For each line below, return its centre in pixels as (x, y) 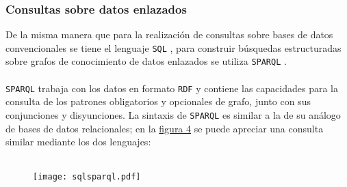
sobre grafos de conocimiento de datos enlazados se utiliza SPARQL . (146, 61)
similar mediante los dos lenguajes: (78, 142)
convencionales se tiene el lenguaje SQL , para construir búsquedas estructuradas (173, 47)
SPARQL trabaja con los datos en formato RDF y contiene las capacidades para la (172, 88)
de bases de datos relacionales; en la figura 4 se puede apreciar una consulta (165, 128)
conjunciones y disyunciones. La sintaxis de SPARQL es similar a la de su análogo (173, 114)
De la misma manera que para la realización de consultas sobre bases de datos (169, 34)
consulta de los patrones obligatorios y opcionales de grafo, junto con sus (158, 101)
